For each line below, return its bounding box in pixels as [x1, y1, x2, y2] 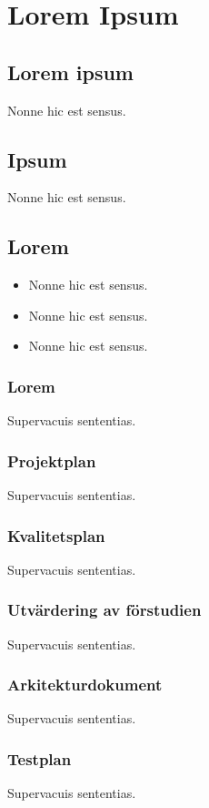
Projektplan [7, 449, 96, 472]
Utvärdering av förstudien [7, 598, 202, 621]
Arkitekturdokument [7, 673, 163, 696]
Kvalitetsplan [7, 524, 105, 547]
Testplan [7, 747, 72, 770]
